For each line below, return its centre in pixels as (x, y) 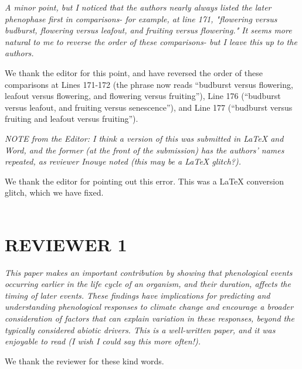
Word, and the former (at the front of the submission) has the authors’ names (145, 150)
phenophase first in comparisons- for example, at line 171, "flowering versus (141, 18)
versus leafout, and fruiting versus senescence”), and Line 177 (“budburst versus (149, 107)
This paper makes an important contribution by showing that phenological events (149, 272)
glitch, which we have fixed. (54, 192)
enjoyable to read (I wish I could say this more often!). (103, 341)
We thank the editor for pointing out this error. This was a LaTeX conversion (144, 181)
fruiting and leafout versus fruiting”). (72, 119)
